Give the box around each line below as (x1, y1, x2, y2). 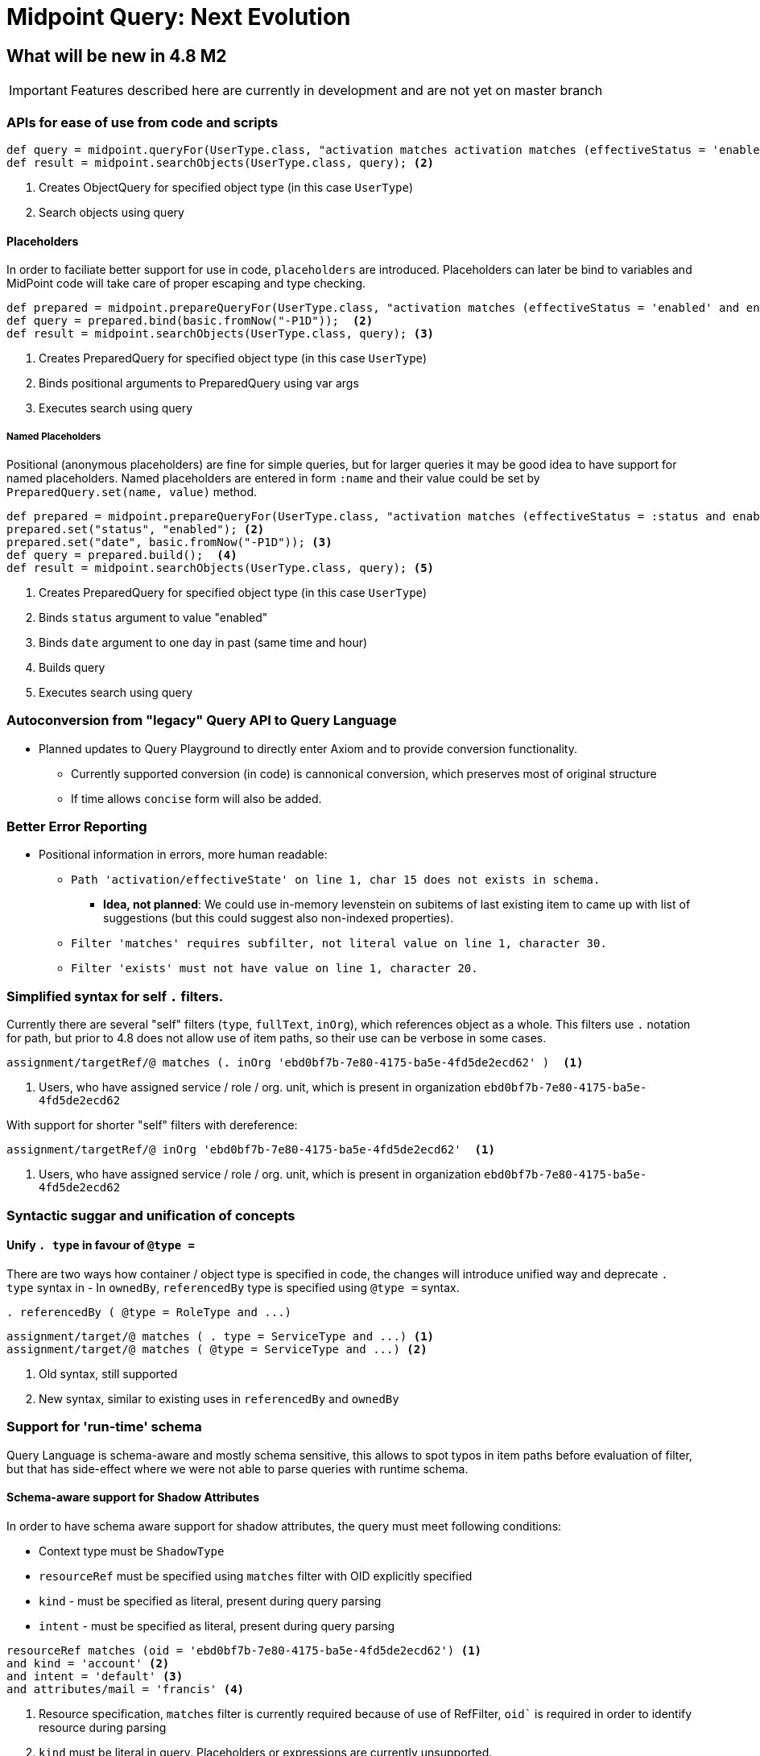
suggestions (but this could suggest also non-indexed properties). (103, 911, 454, 926)
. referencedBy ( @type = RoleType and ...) (6, 1305, 292, 1319)
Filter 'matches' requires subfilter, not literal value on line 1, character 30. (71, 937, 607, 950)
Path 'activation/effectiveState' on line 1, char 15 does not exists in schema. (71, 873, 601, 887)
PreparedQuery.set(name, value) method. (6, 484, 258, 499)
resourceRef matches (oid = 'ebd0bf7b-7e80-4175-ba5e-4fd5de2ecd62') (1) (6, 1643, 482, 1657)
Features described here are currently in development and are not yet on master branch (70, 82, 603, 99)
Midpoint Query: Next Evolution (6, 3, 351, 31)
